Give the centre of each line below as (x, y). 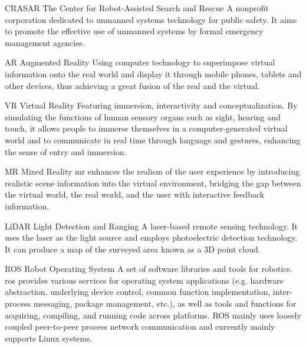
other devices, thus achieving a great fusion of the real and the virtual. (132, 85)
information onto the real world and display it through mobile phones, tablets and (153, 73)
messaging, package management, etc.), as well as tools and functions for (165, 303)
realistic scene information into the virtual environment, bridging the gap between (153, 183)
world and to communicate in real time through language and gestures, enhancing (153, 139)
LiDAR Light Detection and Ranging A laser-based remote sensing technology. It (151, 226)
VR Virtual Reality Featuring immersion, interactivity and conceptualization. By (151, 105)
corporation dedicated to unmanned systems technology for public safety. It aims (151, 19)
